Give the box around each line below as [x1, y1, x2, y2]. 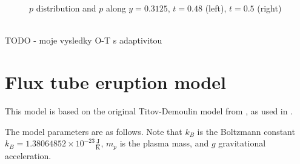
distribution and [36, 2, 96, 14]
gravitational [218, 137, 266, 149]
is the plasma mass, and [119, 137, 209, 149]
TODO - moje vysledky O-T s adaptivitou [5, 34, 162, 47]
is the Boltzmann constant [197, 125, 295, 137]
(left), [205, 2, 227, 14]
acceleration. [5, 149, 52, 162]
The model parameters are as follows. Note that [5, 125, 182, 137]
